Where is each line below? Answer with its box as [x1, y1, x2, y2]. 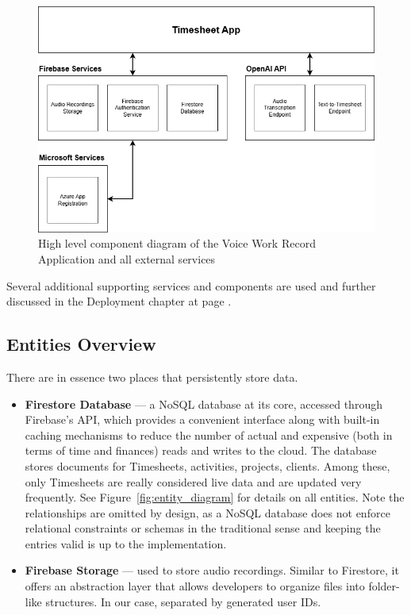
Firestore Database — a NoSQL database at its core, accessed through [25, 395, 382, 412]
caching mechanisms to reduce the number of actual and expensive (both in [25, 426, 393, 443]
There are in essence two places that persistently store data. [6, 368, 298, 385]
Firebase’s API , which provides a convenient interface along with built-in [25, 411, 380, 428]
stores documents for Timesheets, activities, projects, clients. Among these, [25, 457, 390, 474]
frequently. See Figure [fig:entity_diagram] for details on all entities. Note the [25, 489, 405, 505]
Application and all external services [38, 250, 216, 267]
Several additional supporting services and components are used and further [6, 277, 376, 294]
